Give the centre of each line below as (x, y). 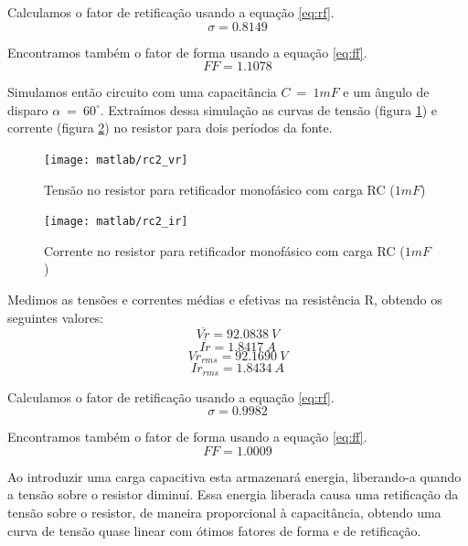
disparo (28, 109)
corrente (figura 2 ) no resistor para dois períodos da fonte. (170, 128)
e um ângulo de (386, 92)
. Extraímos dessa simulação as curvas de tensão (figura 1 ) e (269, 109)
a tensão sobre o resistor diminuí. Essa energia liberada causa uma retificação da (233, 494)
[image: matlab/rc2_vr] (116, 160)
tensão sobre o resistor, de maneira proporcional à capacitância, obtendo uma (224, 512)
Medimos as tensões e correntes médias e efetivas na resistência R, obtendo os (225, 300)
